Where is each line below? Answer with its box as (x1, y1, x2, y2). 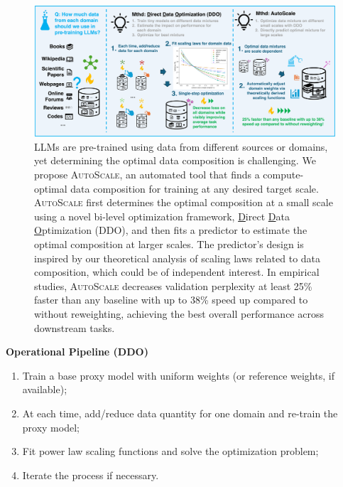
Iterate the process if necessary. (22, 467, 159, 482)
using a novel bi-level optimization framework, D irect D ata (34, 208, 290, 223)
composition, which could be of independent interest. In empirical (34, 264, 320, 279)
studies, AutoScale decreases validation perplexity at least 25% (34, 278, 312, 293)
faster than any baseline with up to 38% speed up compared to (34, 292, 308, 307)
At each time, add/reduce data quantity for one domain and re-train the (22, 405, 338, 420)
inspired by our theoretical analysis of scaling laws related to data (34, 250, 321, 265)
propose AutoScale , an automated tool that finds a (34, 167, 260, 182)
